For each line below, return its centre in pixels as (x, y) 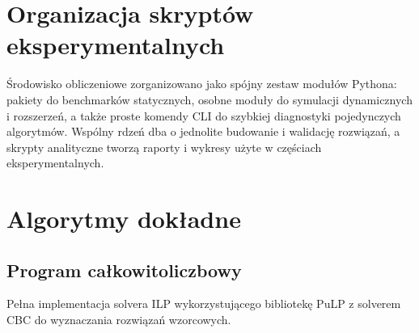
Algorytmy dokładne (124, 219)
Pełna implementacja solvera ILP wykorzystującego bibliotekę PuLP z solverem (204, 303)
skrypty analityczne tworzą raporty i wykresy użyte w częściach (164, 147)
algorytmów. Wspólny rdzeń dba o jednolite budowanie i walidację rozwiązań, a (203, 131)
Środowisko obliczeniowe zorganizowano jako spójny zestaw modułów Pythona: (202, 84)
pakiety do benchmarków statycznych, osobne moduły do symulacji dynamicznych (209, 99)
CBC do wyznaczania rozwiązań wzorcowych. (119, 320)
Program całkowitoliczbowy (124, 270)
